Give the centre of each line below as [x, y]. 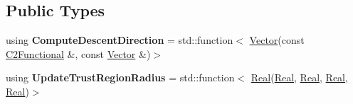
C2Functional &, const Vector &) [78, 53]
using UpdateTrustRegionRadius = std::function [120, 77]
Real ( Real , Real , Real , [299, 77]
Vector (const [277, 40]
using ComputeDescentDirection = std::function [120, 40]
